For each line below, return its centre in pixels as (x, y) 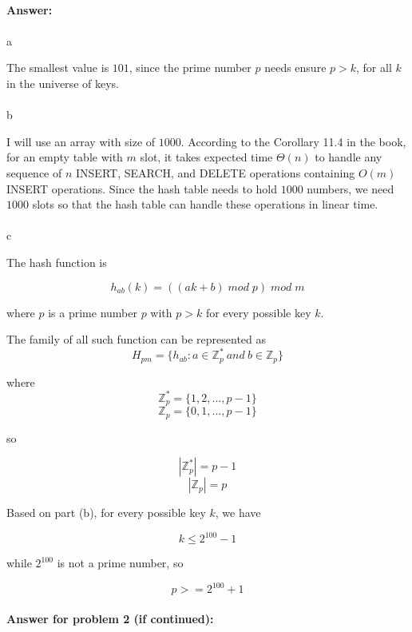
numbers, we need (351, 188)
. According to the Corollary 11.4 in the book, (293, 141)
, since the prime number (190, 68)
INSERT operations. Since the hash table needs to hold (142, 188)
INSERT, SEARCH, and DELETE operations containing (216, 172)
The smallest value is (58, 68)
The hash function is (57, 262)
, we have (238, 513)
